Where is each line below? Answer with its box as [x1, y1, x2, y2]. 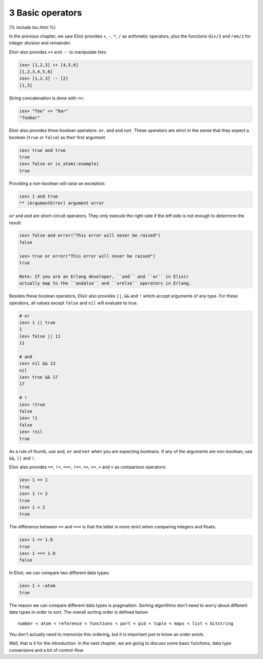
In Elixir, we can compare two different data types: [9, 570, 110, 576]
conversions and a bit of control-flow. [9, 647, 85, 653]
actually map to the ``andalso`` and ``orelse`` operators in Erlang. [19, 280, 192, 286]
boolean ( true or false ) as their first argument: [9, 134, 107, 140]
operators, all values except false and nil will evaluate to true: [9, 300, 138, 306]
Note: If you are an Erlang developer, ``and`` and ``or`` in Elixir [19, 274, 189, 279]
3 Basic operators [9, 7, 82, 18]
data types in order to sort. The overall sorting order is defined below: [9, 609, 149, 615]
